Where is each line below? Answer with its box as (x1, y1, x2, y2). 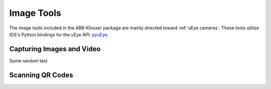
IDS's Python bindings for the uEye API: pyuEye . (9, 31, 109, 37)
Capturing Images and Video (9, 45, 101, 53)
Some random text (9, 58, 48, 64)
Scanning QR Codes (9, 71, 73, 79)
